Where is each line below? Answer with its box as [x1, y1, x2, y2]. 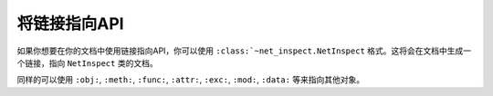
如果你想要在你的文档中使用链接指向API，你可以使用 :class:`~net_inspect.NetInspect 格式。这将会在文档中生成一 [16, 45, 472, 56]
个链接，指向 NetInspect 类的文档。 [16, 57, 159, 68]
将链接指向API [16, 14, 124, 34]
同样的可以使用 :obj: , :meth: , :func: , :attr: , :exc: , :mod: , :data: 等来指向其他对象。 [16, 74, 365, 85]
